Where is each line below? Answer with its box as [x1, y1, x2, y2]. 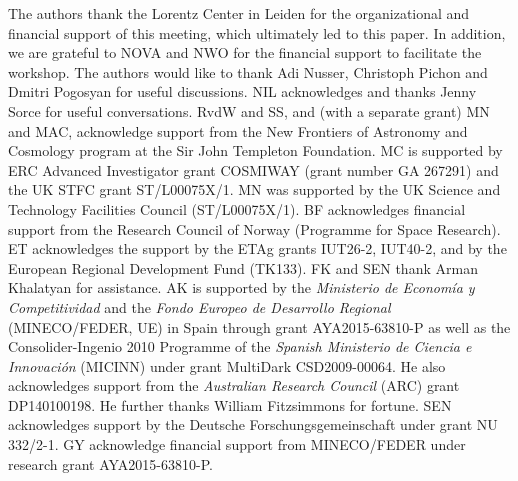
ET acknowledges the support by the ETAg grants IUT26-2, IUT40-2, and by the [8, 238, 507, 259]
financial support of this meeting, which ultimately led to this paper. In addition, [8, 22, 506, 43]
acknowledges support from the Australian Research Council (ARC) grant [8, 375, 460, 396]
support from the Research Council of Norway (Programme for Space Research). [8, 218, 501, 239]
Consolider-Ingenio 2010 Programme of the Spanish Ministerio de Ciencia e [8, 336, 472, 357]
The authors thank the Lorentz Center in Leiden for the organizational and [8, 3, 470, 23]
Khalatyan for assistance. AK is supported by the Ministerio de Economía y [8, 277, 475, 298]
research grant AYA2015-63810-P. [8, 453, 213, 474]
